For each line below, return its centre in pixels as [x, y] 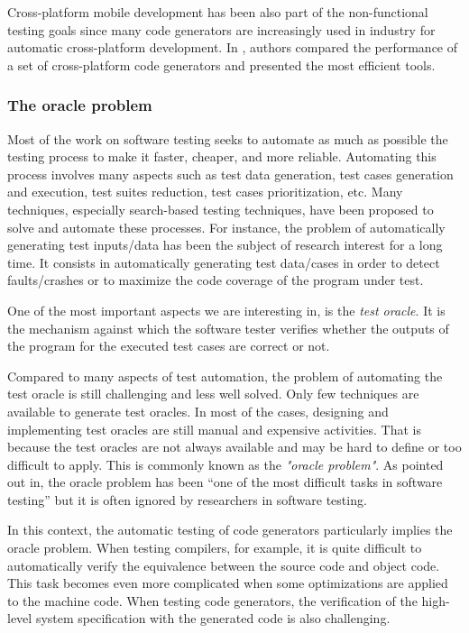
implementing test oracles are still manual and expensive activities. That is [215, 429]
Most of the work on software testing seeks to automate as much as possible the [228, 138]
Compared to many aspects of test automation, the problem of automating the [225, 376]
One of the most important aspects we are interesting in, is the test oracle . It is [226, 310]
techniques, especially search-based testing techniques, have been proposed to [221, 209]
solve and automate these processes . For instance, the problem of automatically [226, 227]
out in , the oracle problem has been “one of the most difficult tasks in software [225, 482]
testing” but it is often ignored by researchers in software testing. [187, 499]
